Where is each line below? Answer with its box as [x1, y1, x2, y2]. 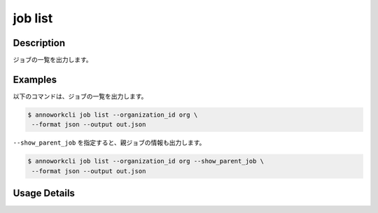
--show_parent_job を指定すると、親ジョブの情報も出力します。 [13, 138, 206, 147]
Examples [13, 73, 57, 85]
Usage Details [13, 187, 75, 199]
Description [13, 37, 66, 49]
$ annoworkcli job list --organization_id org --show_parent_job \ [27, 157, 265, 166]
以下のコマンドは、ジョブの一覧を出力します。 [13, 91, 148, 101]
